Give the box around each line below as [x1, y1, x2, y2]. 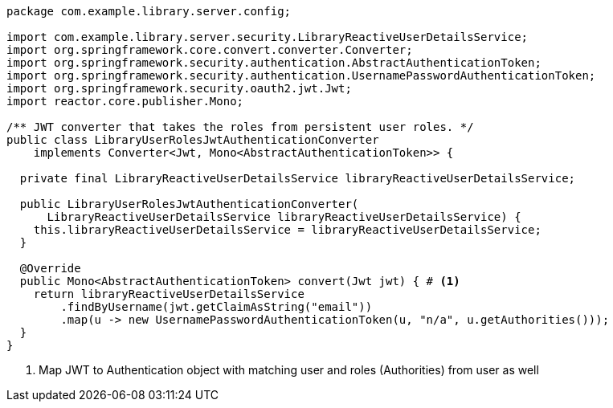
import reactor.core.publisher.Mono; [6, 95, 244, 108]
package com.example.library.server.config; [6, 5, 292, 18]
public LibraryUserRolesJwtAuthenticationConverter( [19, 198, 359, 210]
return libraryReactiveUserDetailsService [33, 288, 304, 300]
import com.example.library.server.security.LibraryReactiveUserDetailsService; [6, 31, 529, 43]
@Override [19, 262, 81, 275]
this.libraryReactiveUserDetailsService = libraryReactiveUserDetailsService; [33, 223, 541, 236]
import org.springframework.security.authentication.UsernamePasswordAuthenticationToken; [6, 69, 596, 82]
